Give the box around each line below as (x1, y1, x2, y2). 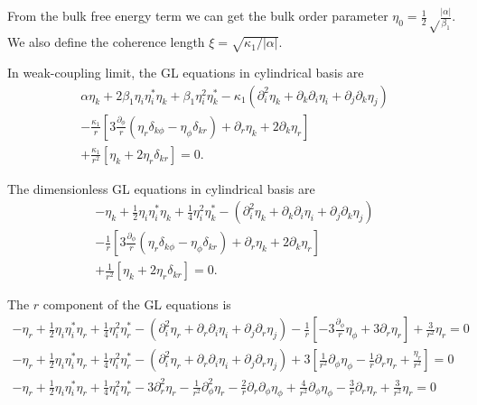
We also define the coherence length (7, 32, 205, 51)
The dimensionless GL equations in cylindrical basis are (7, 179, 315, 198)
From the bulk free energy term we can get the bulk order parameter (7, 6, 388, 25)
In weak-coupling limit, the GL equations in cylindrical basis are (7, 63, 364, 82)
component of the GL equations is (42, 295, 231, 314)
